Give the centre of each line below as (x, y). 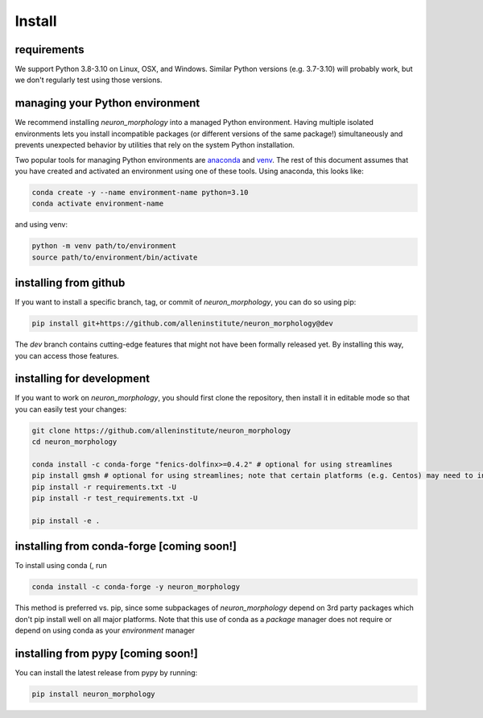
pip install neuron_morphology (94, 694)
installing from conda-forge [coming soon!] (126, 547)
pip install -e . (66, 521)
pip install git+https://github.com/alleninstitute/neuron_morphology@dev (183, 324)
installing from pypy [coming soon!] (107, 653)
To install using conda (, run (61, 566)
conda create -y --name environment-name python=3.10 (140, 192)
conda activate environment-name (98, 204)
